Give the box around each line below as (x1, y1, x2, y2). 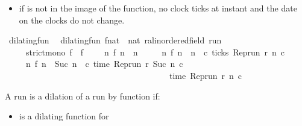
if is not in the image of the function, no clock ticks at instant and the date (19, 2, 297, 14)
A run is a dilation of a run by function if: (5, 89, 160, 102)
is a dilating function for (19, 110, 109, 122)
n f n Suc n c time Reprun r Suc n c (25, 57, 183, 70)
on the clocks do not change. (19, 13, 125, 26)
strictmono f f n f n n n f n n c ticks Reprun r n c (25, 45, 285, 58)
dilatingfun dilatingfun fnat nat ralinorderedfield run (8, 34, 222, 46)
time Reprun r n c (169, 69, 242, 81)
